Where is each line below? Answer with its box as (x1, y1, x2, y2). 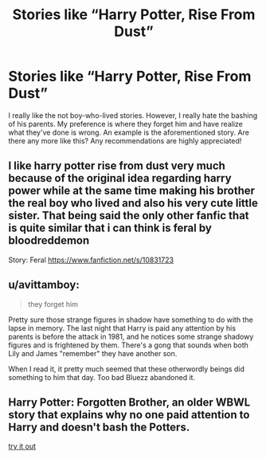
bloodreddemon (8, 233, 90, 248)
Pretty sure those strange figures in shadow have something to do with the (8, 315, 253, 324)
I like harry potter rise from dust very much (8, 159, 225, 173)
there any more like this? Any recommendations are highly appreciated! (8, 135, 242, 145)
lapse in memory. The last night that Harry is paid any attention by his (8, 323, 237, 332)
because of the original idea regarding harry (8, 171, 233, 185)
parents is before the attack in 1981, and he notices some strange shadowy (8, 331, 254, 341)
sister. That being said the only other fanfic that (8, 209, 249, 222)
